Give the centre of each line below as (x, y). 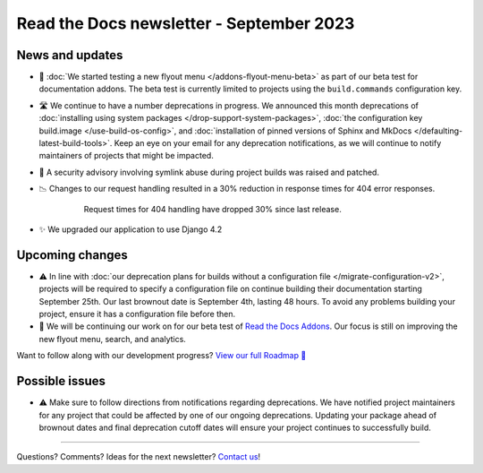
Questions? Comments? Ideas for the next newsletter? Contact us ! (139, 457)
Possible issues (61, 381)
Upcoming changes (72, 255)
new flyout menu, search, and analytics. (113, 339)
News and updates (70, 55)
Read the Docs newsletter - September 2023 (186, 23)
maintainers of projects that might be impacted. (126, 156)
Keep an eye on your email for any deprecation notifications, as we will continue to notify (278, 143)
